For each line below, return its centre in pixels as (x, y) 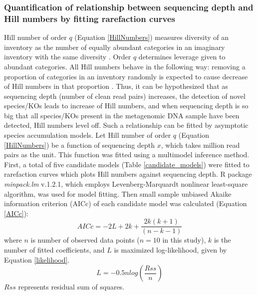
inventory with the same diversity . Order (68, 57)
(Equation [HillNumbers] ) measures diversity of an (151, 37)
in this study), (184, 240)
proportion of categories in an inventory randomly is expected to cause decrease (126, 76)
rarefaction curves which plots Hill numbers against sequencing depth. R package (128, 174)
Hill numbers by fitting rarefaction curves (90, 18)
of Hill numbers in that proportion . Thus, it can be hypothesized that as (116, 86)
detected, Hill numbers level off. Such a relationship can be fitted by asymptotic (126, 125)
